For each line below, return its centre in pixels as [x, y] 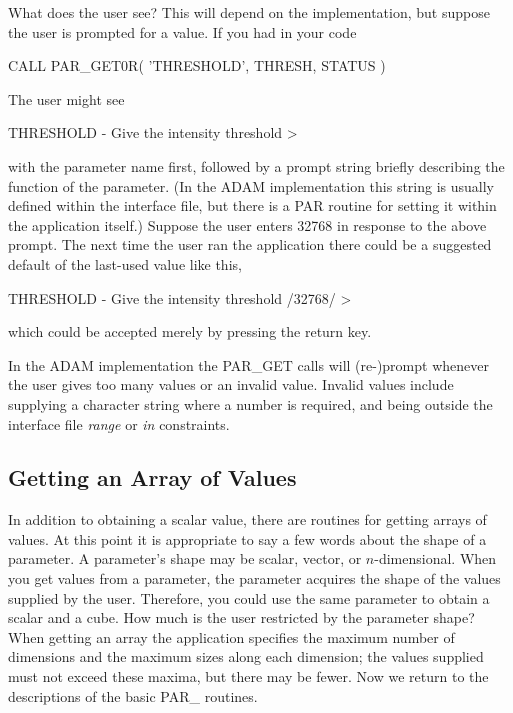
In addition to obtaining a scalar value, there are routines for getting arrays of [247, 519]
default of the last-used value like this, [125, 263]
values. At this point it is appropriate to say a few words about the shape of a [247, 538]
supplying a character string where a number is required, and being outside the [250, 403]
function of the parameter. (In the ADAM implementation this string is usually [251, 185]
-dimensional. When [435, 558]
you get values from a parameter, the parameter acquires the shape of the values [254, 578]
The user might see [66, 98]
